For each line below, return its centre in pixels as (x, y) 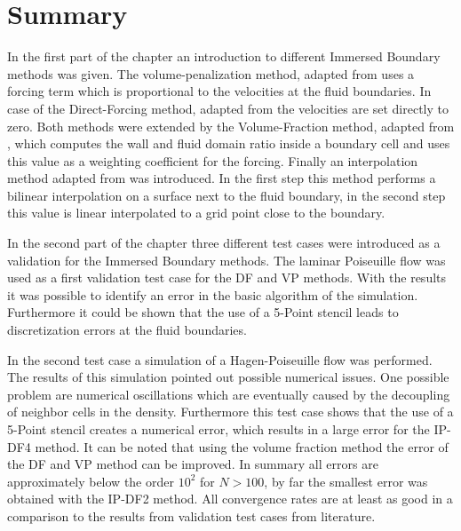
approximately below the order (91, 481)
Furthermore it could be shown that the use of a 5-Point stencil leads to (203, 312)
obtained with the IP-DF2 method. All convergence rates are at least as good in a (230, 499)
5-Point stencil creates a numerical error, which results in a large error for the (219, 429)
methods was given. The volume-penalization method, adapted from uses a (211, 73)
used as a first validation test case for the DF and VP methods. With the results (227, 277)
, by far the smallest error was (346, 481)
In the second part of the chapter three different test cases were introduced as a (224, 243)
